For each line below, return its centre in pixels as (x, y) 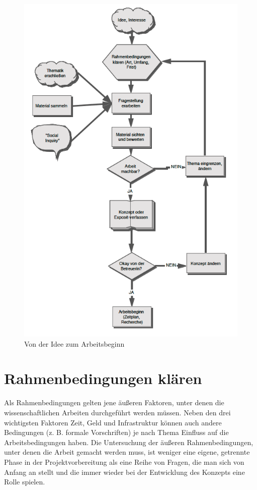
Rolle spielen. (25, 482)
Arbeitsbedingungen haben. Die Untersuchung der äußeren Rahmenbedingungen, (129, 442)
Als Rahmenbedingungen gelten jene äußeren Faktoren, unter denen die (114, 402)
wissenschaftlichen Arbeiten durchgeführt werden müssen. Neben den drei (117, 413)
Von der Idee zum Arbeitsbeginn (74, 343)
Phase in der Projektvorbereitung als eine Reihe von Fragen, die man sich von (124, 461)
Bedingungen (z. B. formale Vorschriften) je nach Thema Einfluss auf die (116, 432)
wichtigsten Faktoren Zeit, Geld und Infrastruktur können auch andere (113, 422)
